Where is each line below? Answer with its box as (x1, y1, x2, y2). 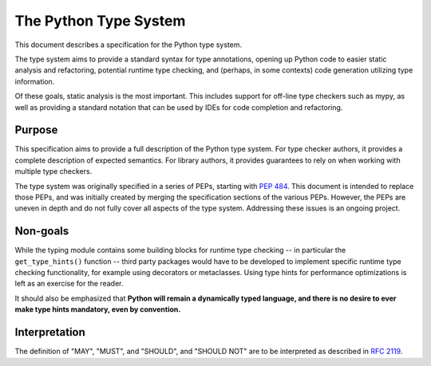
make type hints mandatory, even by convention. (14, 305, 181, 314)
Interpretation (14, 325, 85, 339)
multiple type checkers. (14, 167, 93, 176)
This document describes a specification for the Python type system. (14, 40, 243, 49)
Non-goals (14, 224, 69, 238)
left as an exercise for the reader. (14, 279, 124, 289)
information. (14, 77, 55, 86)
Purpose (14, 124, 58, 137)
